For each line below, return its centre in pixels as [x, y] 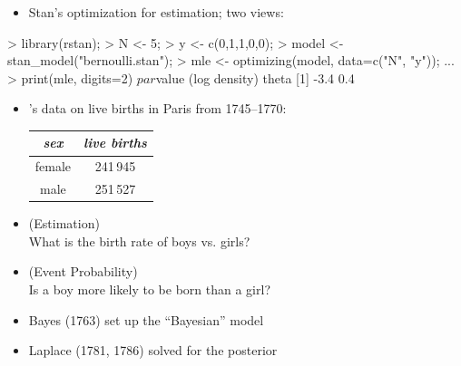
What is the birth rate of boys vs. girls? [139, 241]
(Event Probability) [83, 271]
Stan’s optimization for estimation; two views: [156, 12]
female [53, 166]
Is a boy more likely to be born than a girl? [149, 289]
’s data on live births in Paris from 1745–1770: [157, 108]
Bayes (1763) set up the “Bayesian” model [146, 319]
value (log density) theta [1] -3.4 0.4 [255, 77]
